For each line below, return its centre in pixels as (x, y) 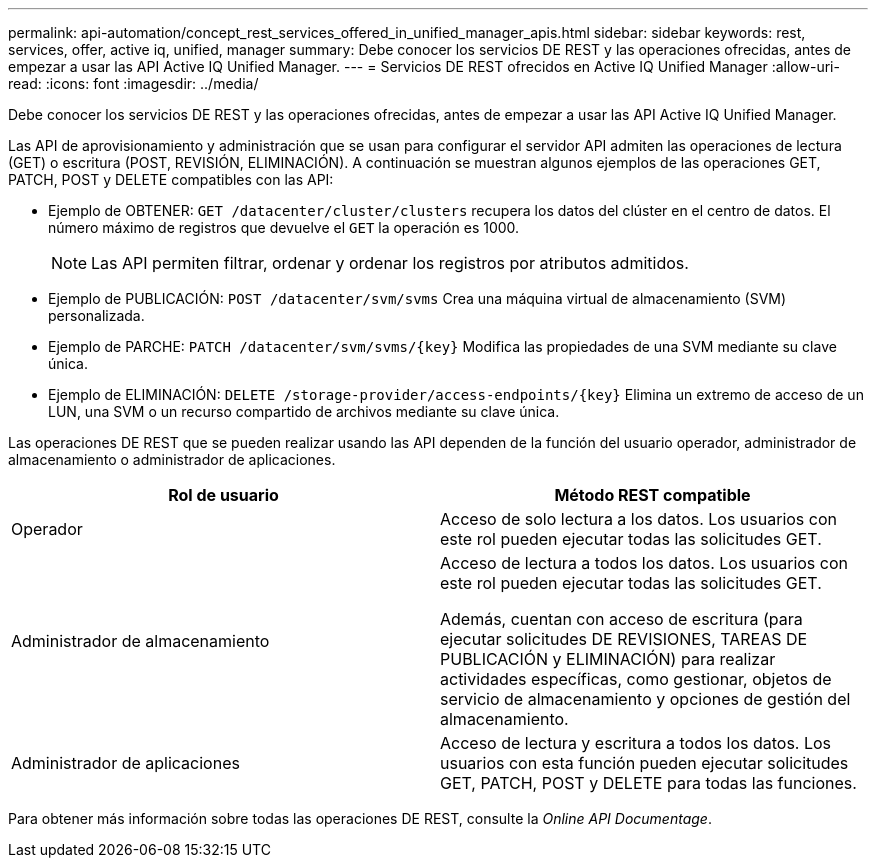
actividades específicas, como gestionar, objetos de (636, 679)
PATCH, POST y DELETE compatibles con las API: (171, 179)
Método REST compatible (652, 495)
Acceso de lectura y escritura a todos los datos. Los (636, 743)
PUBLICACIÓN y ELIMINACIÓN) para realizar (608, 659)
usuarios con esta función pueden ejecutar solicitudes (644, 763)
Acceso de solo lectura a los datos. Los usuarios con (638, 519)
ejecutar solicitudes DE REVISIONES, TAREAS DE (624, 639)
